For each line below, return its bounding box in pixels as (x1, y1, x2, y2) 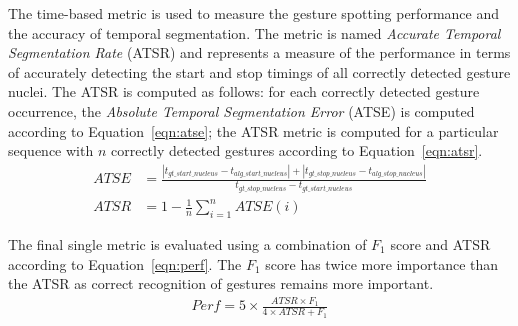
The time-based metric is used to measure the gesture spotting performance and (8, 3, 499, 23)
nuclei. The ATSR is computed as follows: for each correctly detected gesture (8, 81, 480, 102)
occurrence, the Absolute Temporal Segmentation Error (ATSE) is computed (8, 100, 475, 121)
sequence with (8, 140, 94, 161)
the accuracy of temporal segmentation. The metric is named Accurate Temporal (8, 22, 501, 43)
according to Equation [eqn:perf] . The (8, 253, 242, 274)
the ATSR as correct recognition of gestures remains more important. (8, 273, 434, 294)
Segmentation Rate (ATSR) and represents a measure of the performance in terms (8, 42, 511, 63)
